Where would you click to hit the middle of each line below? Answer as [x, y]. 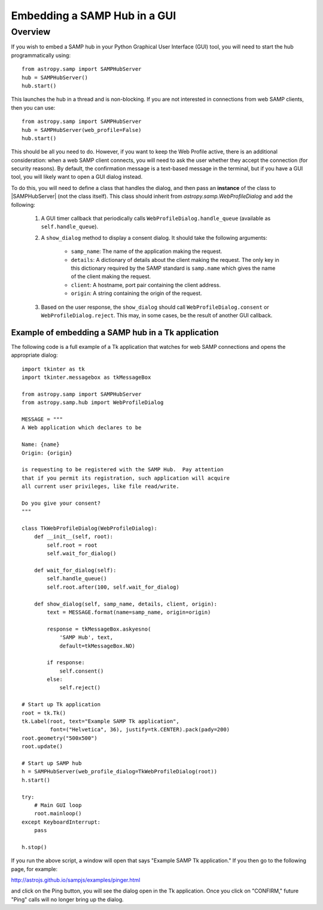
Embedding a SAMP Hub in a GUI [94, 16]
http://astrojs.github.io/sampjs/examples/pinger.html [76, 880]
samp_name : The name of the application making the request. [147, 251]
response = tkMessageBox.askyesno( [99, 629]
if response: [66, 663]
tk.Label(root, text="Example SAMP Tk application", [100, 721]
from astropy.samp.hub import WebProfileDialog [93, 403]
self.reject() [80, 688]
